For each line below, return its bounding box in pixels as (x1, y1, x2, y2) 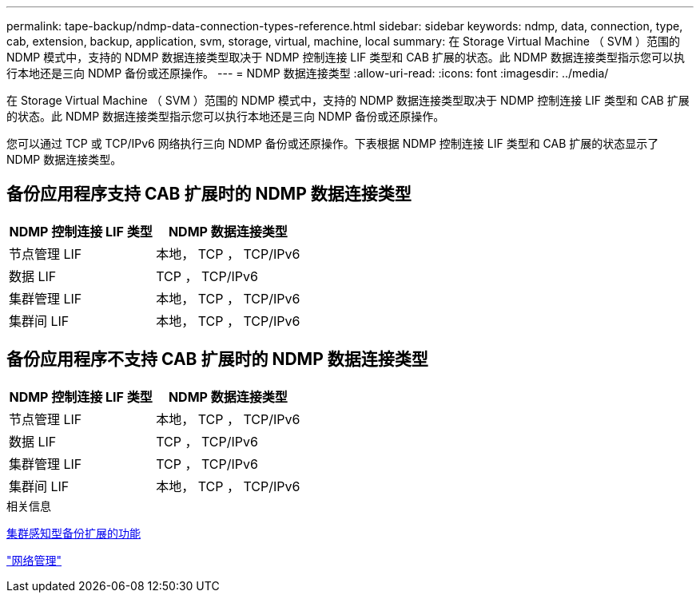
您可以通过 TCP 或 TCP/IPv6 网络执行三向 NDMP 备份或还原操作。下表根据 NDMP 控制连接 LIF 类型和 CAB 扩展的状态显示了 (6, 137, 659, 150)
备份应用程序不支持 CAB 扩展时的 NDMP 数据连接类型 (6, 349, 428, 370)
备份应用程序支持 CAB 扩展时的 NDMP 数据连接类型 (6, 184, 412, 204)
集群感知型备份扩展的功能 (6, 526, 141, 540)
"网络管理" (6, 553, 62, 567)
